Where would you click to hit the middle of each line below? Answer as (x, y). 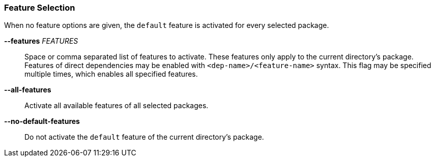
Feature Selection (40, 8)
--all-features (28, 90)
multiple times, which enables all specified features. (111, 74)
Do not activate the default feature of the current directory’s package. (144, 137)
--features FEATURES (41, 41)
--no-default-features (42, 121)
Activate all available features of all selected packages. (117, 106)
